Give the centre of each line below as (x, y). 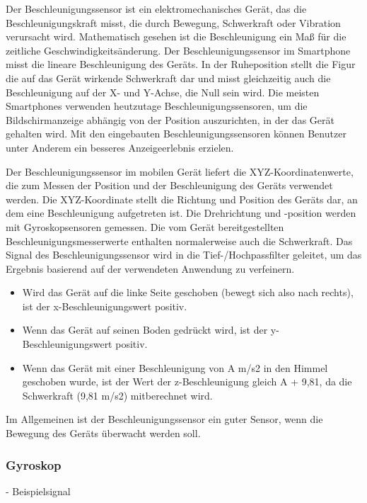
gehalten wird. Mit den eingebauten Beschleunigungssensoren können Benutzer (176, 134)
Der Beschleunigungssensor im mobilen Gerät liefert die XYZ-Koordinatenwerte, (180, 171)
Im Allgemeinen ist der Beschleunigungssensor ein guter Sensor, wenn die (164, 419)
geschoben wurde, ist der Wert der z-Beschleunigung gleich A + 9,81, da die (187, 382)
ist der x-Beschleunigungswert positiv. (105, 306)
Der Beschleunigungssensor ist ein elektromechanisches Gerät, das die (156, 9)
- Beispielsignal (38, 491)
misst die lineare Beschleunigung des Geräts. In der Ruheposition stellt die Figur (181, 64)
